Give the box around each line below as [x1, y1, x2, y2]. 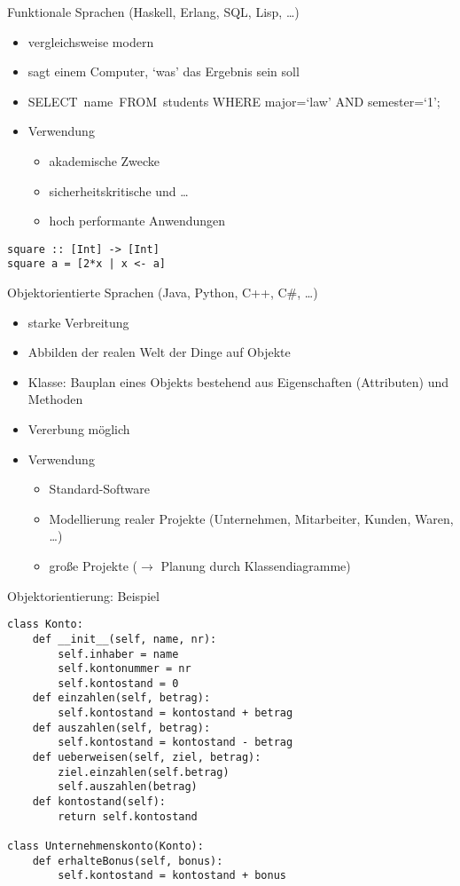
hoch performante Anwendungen [49, 211, 226, 230]
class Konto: [7, 618, 83, 631]
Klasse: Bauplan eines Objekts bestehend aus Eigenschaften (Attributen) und [27, 372, 449, 391]
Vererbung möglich [27, 420, 130, 439]
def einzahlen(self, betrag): [32, 692, 211, 705]
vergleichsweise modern [27, 32, 154, 51]
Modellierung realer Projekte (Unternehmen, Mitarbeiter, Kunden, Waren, [49, 509, 454, 527]
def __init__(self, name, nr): [32, 632, 217, 645]
